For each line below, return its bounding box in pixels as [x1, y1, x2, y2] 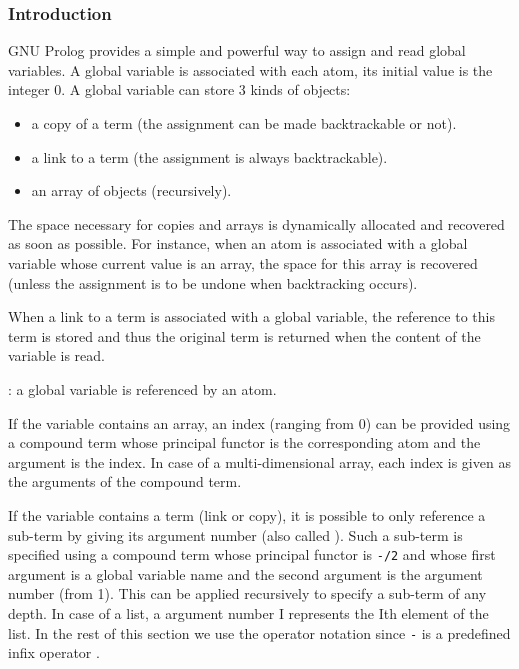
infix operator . [8, 642, 100, 663]
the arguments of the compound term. [8, 471, 242, 492]
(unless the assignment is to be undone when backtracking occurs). [8, 272, 418, 293]
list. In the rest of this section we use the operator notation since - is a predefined [8, 622, 511, 643]
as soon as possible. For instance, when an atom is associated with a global [8, 233, 468, 254]
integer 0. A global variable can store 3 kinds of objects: [8, 79, 351, 100]
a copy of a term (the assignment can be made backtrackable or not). [31, 113, 457, 133]
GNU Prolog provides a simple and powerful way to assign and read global [8, 40, 466, 61]
